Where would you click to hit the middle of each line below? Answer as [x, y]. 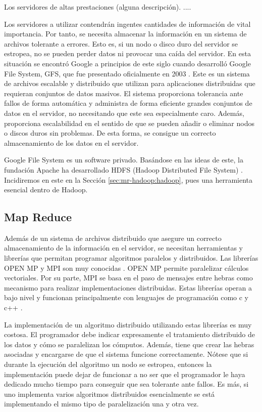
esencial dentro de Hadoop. [46, 190]
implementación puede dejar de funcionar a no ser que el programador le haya [125, 374]
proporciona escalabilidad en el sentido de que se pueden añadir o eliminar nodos [129, 123]
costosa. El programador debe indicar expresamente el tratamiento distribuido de [130, 334]
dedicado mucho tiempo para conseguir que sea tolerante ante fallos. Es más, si [126, 384]
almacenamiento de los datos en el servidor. [71, 142]
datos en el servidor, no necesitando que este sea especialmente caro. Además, [124, 113]
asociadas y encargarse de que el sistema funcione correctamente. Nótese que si [126, 354]
